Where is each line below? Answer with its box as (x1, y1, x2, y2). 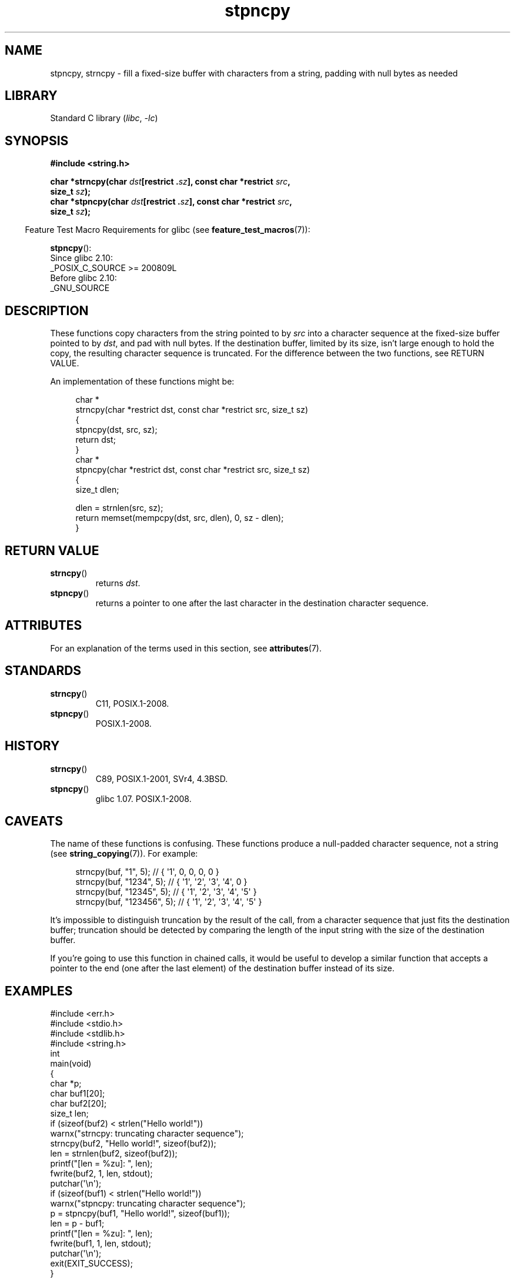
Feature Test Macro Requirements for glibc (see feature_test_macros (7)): (25, 225, 310, 235)
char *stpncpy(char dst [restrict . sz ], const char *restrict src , (50, 196, 293, 207)
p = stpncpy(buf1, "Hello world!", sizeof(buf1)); (50, 1208, 230, 1219)
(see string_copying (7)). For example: (50, 848, 198, 859)
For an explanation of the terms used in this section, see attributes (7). (50, 643, 322, 653)
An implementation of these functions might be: (50, 376, 235, 387)
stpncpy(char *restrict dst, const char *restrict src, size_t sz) (75, 464, 310, 475)
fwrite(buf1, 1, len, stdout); (50, 1238, 151, 1249)
